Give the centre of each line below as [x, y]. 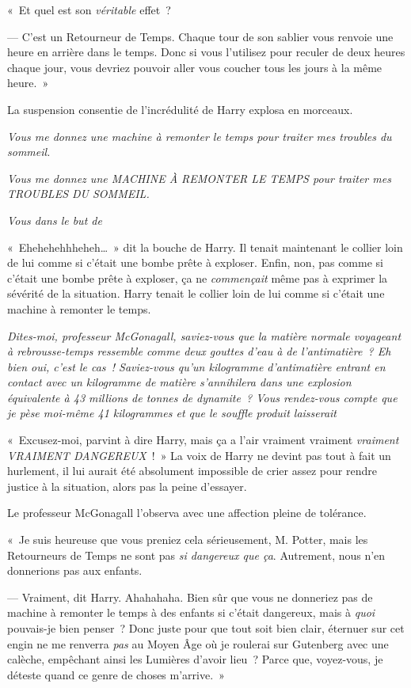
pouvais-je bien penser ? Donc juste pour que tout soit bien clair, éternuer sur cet [206, 628]
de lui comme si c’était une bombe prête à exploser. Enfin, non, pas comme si [195, 262]
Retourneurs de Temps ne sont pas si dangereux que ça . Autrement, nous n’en [196, 555]
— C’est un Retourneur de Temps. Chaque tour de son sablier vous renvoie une [200, 36]
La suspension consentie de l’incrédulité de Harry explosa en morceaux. [180, 109]
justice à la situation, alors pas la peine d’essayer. [127, 486]
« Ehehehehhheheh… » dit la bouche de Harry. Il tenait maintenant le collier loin [205, 247]
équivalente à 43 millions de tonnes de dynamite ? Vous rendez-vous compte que [202, 397]
